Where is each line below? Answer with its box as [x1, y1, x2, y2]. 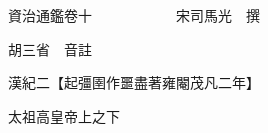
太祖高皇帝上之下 [7, 105, 120, 126]
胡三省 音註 [7, 38, 92, 59]
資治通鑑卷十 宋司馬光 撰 [7, 5, 260, 25]
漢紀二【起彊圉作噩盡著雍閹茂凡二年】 [7, 72, 260, 93]
